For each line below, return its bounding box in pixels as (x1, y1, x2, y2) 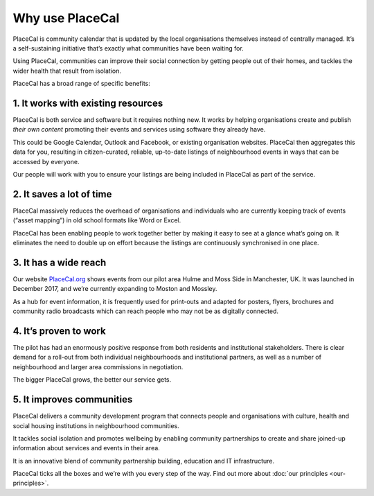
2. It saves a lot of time (12, 188, 112, 200)
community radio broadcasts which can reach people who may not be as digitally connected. (12, 307, 279, 315)
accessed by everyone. (12, 157, 80, 166)
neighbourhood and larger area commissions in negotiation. (12, 362, 184, 371)
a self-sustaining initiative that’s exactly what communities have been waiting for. (12, 44, 244, 52)
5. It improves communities (12, 393, 133, 405)
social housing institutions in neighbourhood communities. (12, 421, 179, 429)
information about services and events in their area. (12, 444, 161, 452)
